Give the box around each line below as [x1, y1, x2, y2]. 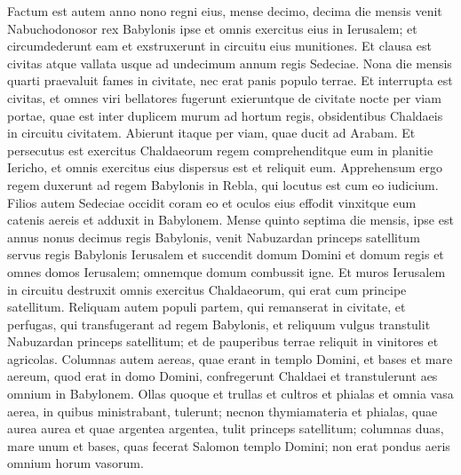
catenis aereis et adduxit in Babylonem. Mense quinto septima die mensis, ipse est [7, 210, 454, 229]
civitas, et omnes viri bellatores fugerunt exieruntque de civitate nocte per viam [7, 88, 441, 107]
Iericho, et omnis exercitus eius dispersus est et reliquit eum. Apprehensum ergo [7, 158, 443, 177]
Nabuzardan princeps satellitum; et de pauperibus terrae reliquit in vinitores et [7, 332, 439, 351]
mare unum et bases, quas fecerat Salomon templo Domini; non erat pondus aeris [7, 436, 450, 455]
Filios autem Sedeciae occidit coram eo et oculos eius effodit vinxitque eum [7, 193, 417, 211]
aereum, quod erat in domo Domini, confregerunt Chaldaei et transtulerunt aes [7, 367, 438, 385]
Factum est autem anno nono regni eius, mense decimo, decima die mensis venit [7, 2, 442, 20]
